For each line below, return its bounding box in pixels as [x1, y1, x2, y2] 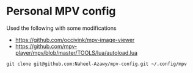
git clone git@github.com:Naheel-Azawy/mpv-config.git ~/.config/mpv [6, 61, 188, 67]
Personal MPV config [6, 4, 116, 18]
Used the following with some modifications [6, 24, 117, 32]
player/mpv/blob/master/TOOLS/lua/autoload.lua [15, 49, 138, 56]
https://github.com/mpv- [15, 43, 78, 50]
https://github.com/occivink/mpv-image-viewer [15, 36, 135, 43]
